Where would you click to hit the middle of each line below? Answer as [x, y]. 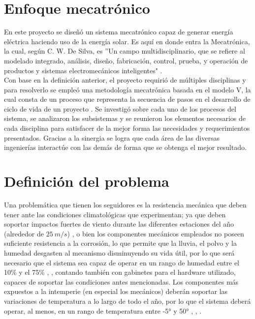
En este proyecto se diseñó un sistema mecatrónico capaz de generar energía [119, 32]
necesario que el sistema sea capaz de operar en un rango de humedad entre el [122, 262]
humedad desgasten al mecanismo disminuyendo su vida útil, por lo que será [119, 252]
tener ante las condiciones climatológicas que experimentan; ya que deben [115, 214]
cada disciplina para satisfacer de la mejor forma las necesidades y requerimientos [127, 128]
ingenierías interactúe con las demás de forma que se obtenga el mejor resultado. [125, 147]
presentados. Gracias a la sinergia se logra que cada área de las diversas [112, 137]
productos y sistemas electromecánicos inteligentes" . [83, 70]
